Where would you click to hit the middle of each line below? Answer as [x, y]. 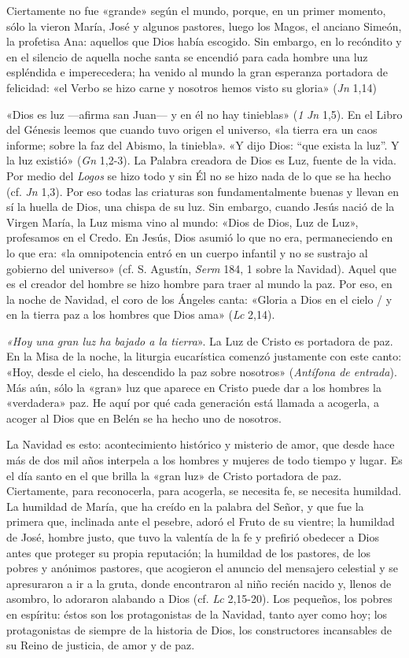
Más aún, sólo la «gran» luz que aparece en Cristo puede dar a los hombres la [194, 387]
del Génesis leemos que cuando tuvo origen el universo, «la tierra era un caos [192, 129]
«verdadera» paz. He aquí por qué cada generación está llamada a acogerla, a [193, 403]
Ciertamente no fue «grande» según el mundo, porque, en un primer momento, [196, 10]
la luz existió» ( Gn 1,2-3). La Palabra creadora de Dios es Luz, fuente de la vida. [201, 160]
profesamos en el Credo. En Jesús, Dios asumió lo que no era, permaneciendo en [200, 237]
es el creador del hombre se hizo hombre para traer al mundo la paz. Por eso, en [199, 284]
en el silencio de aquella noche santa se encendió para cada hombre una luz [187, 56]
